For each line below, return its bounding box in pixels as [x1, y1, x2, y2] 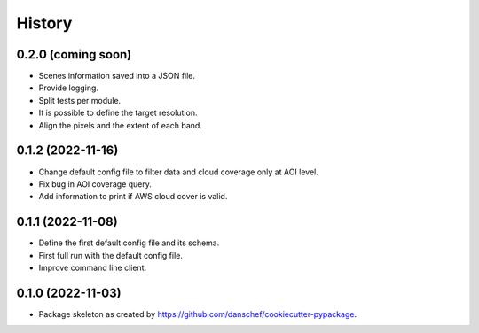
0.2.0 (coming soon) [16, 47, 132, 62]
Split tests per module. [38, 95, 122, 105]
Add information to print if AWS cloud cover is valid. [38, 191, 228, 202]
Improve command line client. [38, 262, 146, 273]
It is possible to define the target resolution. [38, 107, 198, 119]
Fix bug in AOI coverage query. [38, 178, 153, 190]
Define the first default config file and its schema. [38, 237, 220, 248]
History [16, 13, 73, 33]
